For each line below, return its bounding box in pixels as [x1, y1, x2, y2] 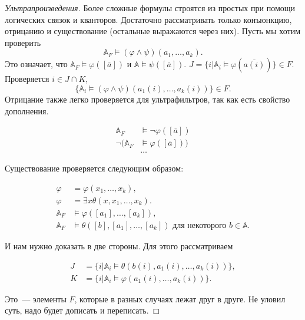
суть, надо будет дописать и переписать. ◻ [5, 304, 160, 316]
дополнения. [5, 104, 49, 117]
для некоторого [173, 221, 227, 230]
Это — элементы [5, 292, 67, 305]
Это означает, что [5, 58, 68, 70]
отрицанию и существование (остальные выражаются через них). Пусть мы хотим [5, 25, 301, 37]
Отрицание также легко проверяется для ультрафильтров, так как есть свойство [5, 93, 290, 105]
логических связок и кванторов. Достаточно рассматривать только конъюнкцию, [5, 13, 292, 25]
